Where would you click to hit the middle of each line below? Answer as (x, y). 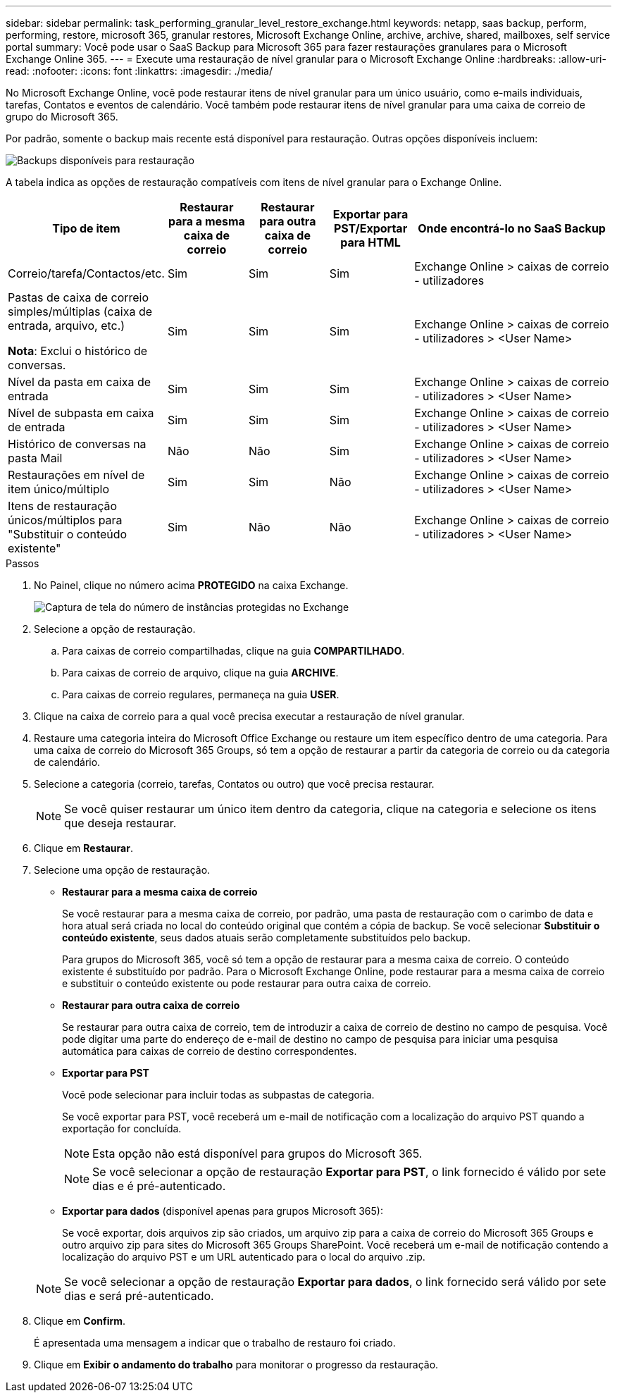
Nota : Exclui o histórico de (78, 351)
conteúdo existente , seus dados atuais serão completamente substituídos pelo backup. (266, 938)
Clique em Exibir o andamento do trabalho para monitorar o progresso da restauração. (236, 1365)
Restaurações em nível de (76, 475)
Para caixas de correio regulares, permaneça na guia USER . (201, 694)
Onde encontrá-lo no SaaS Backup (512, 228)
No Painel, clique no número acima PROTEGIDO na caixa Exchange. (191, 585)
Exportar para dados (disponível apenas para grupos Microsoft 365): (223, 1211)
